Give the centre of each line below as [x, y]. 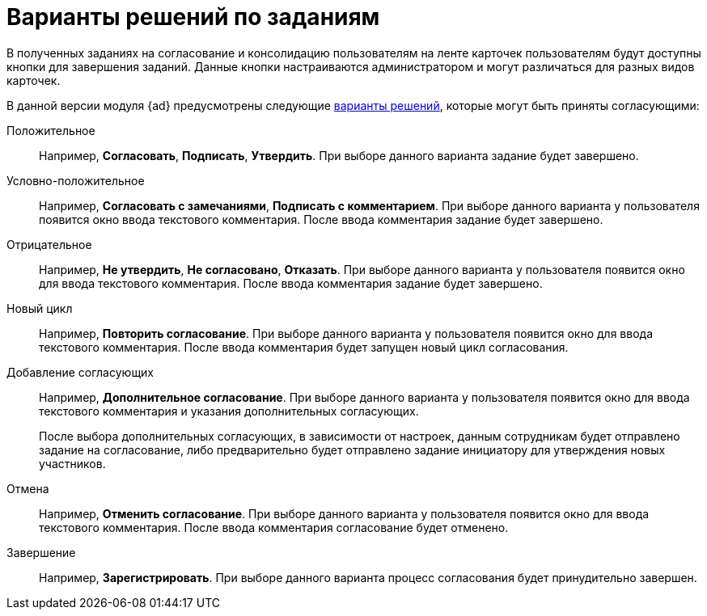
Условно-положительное [76, 180]
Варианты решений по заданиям [193, 17]
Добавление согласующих [80, 372]
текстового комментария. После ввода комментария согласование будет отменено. [274, 527]
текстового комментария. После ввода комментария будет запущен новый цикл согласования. [304, 347]
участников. [72, 463]
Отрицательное [49, 244]
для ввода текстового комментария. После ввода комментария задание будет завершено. [291, 283]
